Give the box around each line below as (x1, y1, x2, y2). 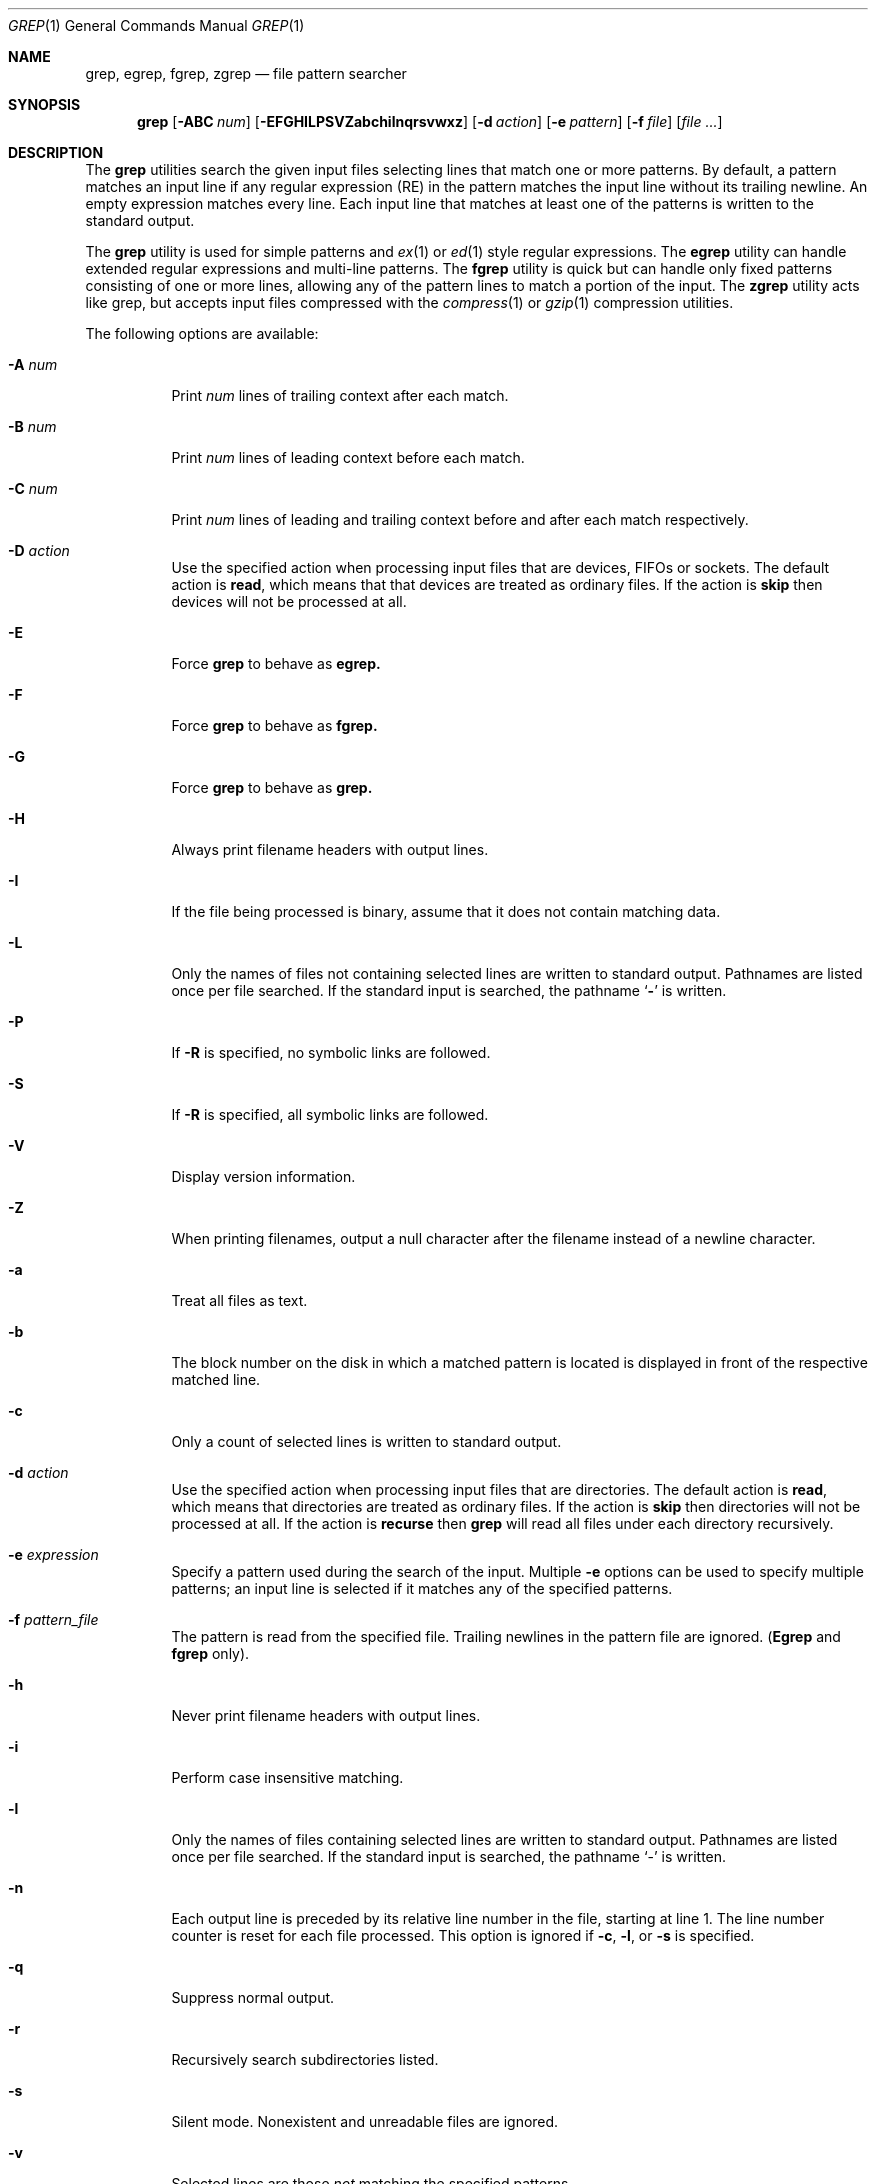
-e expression (8, 1546, 99, 1563)
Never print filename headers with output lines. (171, 1707, 481, 1724)
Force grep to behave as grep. (171, 779, 373, 796)
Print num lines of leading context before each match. (171, 449, 525, 466)
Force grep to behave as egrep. (171, 655, 381, 672)
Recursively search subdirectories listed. (171, 2051, 439, 2068)
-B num (8, 418, 57, 435)
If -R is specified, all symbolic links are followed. (171, 1106, 489, 1123)
